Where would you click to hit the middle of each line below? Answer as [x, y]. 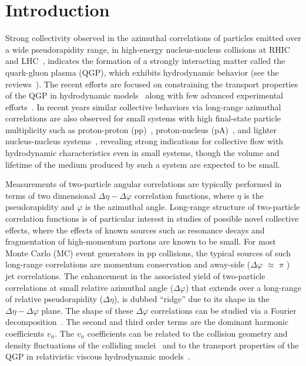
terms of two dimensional [51, 195]
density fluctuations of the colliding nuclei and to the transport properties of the [152, 345]
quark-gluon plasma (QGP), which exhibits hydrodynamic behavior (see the [142, 72]
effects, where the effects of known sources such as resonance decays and [135, 230]
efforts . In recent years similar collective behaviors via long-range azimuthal [143, 106]
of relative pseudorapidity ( [54, 299]
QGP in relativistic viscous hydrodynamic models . [98, 356]
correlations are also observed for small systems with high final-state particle [143, 118]
